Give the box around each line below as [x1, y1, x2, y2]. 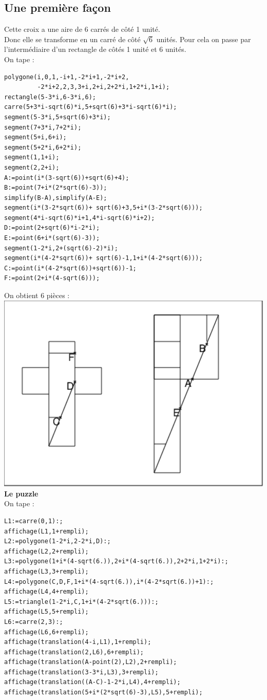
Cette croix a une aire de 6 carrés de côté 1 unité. [4, 24, 160, 34]
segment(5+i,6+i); [4, 134, 67, 141]
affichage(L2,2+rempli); [4, 547, 89, 555]
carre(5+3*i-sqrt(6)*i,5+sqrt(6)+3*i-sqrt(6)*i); [4, 103, 177, 111]
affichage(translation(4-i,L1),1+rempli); [4, 638, 151, 646]
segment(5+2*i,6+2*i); [4, 143, 82, 151]
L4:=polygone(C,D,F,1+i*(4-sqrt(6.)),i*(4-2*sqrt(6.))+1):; [4, 578, 214, 585]
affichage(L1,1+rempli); [4, 527, 89, 535]
